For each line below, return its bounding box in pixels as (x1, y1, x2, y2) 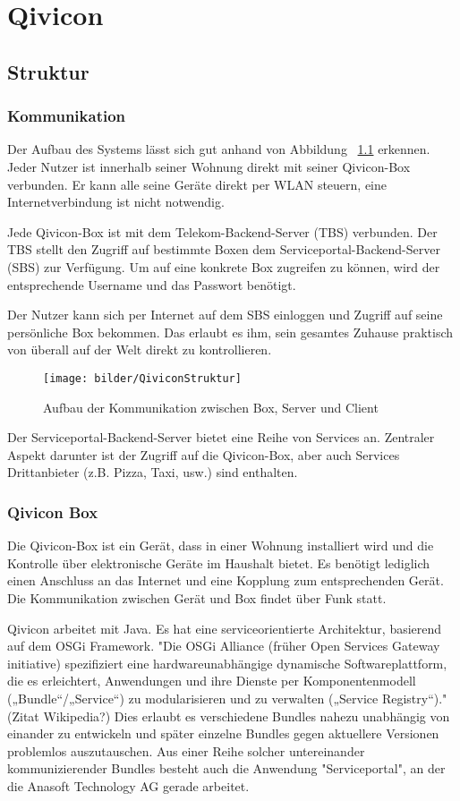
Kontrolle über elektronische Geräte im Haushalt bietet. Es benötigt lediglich (7, 553, 430, 572)
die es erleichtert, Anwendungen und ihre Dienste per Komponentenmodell (7, 671, 416, 690)
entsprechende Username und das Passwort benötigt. (7, 275, 296, 294)
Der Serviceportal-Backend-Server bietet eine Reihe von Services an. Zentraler (7, 428, 435, 447)
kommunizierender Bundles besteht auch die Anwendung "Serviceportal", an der (7, 759, 446, 778)
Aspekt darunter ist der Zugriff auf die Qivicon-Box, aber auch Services (7, 445, 400, 464)
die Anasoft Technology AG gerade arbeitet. (7, 776, 250, 795)
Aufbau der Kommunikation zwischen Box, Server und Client (43, 397, 379, 416)
